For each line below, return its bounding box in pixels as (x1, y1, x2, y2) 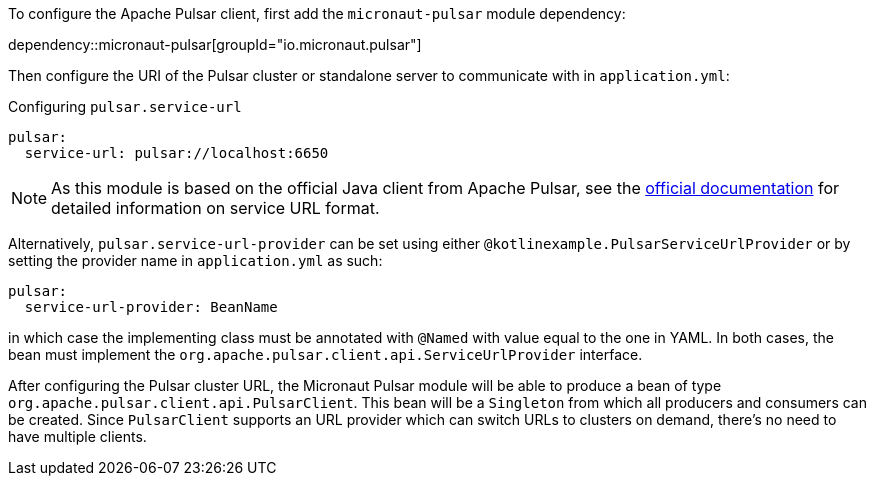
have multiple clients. (8, 428, 147, 445)
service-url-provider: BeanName (24, 299, 278, 315)
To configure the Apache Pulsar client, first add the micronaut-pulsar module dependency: (8, 5, 626, 22)
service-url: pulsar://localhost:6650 (24, 145, 329, 161)
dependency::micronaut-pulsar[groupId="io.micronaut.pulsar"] (8, 36, 422, 53)
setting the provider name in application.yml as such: (8, 252, 383, 269)
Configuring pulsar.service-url (8, 98, 242, 115)
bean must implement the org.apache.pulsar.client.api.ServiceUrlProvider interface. (8, 346, 643, 363)
